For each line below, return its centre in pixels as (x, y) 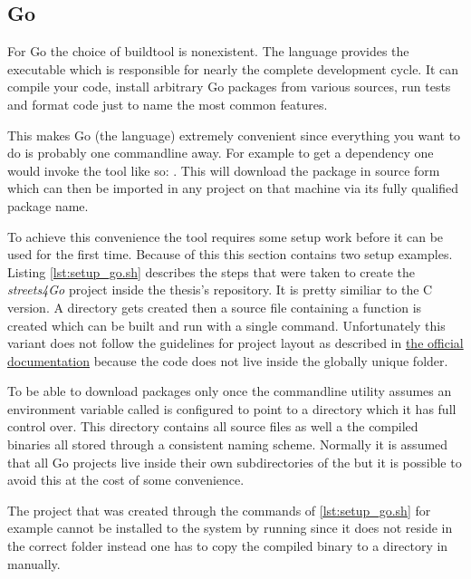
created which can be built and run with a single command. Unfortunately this (226, 325)
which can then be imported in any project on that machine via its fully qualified (233, 188)
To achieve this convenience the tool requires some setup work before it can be (226, 236)
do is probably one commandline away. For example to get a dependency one (221, 153)
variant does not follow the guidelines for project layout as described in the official (235, 343)
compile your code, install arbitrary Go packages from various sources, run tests (229, 87)
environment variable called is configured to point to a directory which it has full (232, 408)
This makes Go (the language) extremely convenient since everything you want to (234, 135)
